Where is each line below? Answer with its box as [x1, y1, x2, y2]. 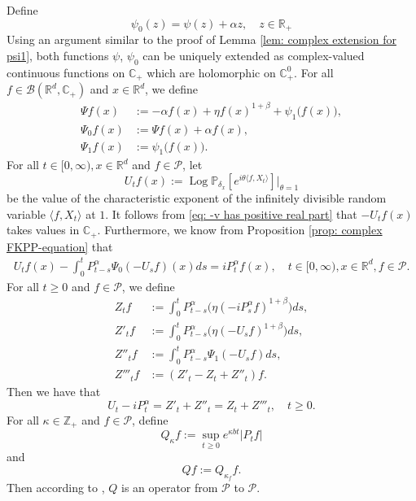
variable [7, 205, 46, 222]
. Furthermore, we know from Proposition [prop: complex [97, 221, 383, 238]
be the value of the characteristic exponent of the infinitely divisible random [7, 190, 387, 207]
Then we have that [7, 383, 101, 400]
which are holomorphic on [147, 63, 276, 81]
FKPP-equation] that [7, 237, 113, 255]
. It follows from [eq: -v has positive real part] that [105, 205, 357, 222]
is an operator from [121, 479, 218, 496]
